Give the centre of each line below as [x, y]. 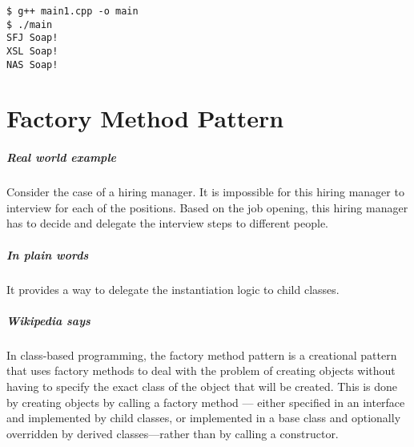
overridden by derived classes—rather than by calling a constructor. [173, 433]
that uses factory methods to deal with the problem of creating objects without [201, 370]
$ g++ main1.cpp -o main [72, 11]
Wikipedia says [48, 320]
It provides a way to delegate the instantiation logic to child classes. [173, 289]
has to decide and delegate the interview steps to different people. [167, 223]
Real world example [62, 157]
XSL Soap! [32, 51]
